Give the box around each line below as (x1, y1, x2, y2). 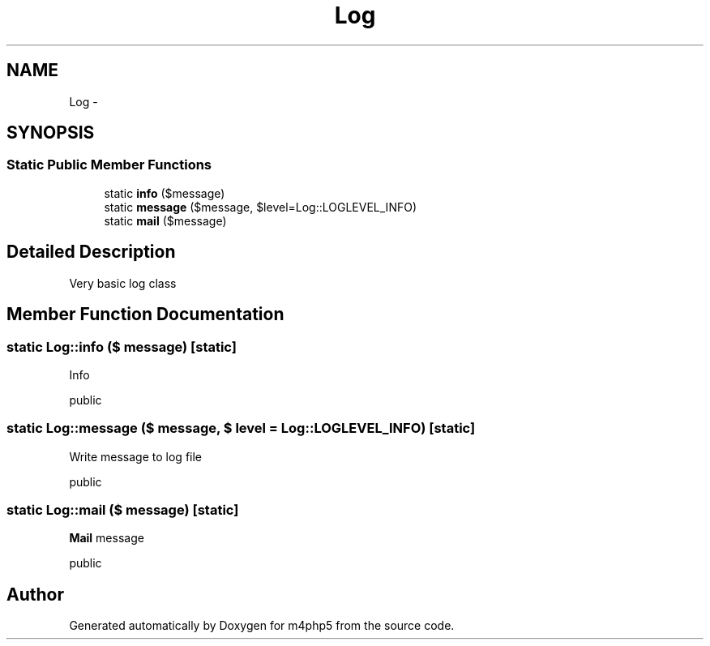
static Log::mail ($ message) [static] (6, 502, 239, 518)
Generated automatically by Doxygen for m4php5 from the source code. (69, 618, 455, 633)
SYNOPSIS (6, 122, 95, 143)
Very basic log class (69, 276, 177, 290)
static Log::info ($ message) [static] (6, 338, 237, 355)
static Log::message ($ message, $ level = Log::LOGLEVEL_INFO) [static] (6, 420, 476, 437)
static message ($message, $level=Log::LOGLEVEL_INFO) (104, 199, 417, 214)
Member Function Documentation (6, 304, 284, 325)
